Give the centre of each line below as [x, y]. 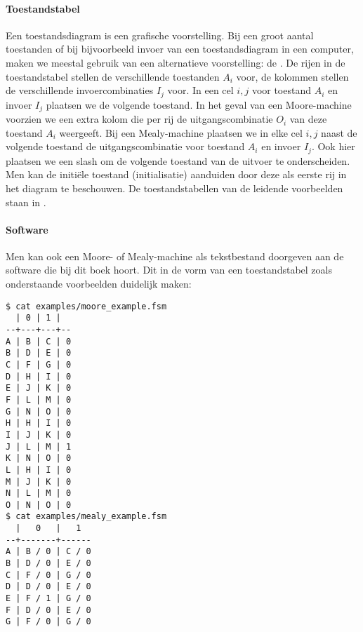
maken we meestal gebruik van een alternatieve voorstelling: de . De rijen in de [176, 62]
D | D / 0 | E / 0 [48, 587]
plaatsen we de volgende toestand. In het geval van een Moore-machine [199, 104]
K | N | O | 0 [39, 458]
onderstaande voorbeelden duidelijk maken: [99, 284]
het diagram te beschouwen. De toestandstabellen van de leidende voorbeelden [174, 188]
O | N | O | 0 [39, 505]
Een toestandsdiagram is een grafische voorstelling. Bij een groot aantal [160, 35]
